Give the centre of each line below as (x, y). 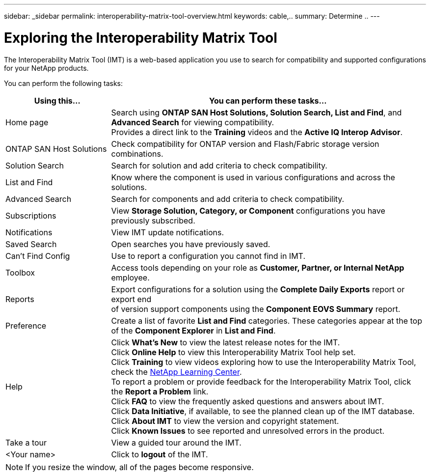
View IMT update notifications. (168, 232)
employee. (130, 277)
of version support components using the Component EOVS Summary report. (256, 309)
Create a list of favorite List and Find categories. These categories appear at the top (267, 321)
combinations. (137, 154)
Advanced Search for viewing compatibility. (193, 122)
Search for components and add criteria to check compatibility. (228, 199)
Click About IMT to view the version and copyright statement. (225, 421)
